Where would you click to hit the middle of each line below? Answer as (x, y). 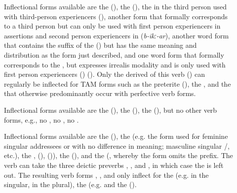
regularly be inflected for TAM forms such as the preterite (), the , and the (118, 83)
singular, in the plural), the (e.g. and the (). (70, 184)
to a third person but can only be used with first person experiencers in (112, 26)
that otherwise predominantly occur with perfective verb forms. (100, 93)
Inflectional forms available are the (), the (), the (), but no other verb (111, 110)
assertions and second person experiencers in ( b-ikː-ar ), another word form (117, 35)
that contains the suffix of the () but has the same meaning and (100, 45)
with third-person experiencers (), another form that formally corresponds (116, 16)
